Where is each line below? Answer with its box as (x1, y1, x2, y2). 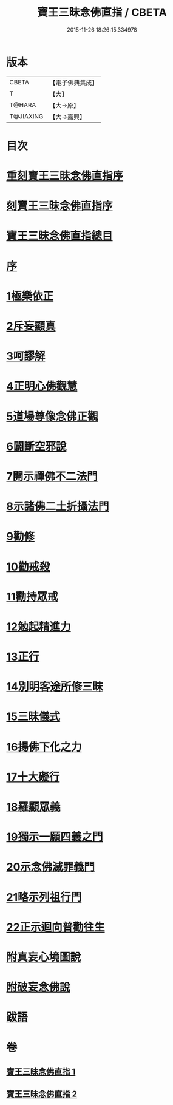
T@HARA (9, 101, 36, 109)
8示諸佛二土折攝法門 (6, 500, 109, 514)
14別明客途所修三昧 (6, 680, 104, 694)
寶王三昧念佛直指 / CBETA (37, 5, 167, 19)
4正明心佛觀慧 (6, 379, 78, 393)
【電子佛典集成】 (49, 78, 98, 87)
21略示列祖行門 (6, 890, 82, 904)
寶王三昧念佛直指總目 (6, 229, 114, 243)
